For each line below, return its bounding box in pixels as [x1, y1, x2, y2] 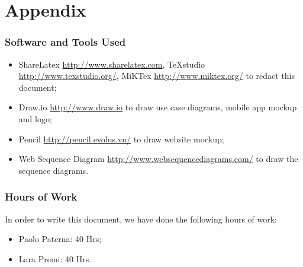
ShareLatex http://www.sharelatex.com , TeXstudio [18, 58, 205, 70]
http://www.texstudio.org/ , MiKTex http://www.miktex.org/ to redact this [18, 69, 295, 82]
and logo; [18, 112, 52, 125]
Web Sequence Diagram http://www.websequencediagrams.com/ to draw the [18, 152, 298, 165]
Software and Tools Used [5, 34, 126, 49]
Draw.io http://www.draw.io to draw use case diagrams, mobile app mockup [18, 101, 297, 113]
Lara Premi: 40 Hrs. [18, 252, 92, 265]
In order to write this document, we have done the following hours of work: [5, 212, 278, 225]
